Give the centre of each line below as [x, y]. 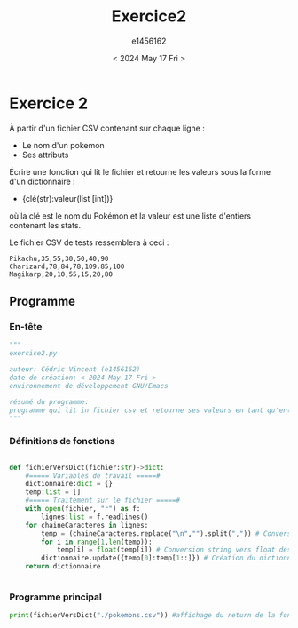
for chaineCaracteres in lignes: [87, 525]
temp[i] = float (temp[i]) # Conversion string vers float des [174, 550]
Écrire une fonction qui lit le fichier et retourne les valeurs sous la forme [140, 171]
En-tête [26, 326]
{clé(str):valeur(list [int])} [67, 198]
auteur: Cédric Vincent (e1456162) [75, 370]
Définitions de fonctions [62, 441]
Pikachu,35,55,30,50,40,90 [59, 258]
